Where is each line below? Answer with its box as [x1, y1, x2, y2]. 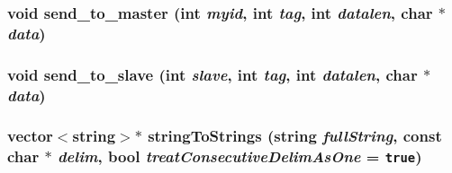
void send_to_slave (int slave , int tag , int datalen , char [7, 63, 418, 85]
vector [7, 125, 53, 147]
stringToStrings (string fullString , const [148, 125, 442, 147]
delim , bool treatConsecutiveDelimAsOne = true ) [57, 145, 422, 168]
